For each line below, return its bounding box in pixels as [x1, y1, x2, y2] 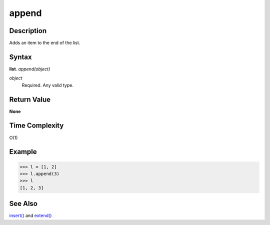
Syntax [9, 52, 32, 61]
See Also [9, 199, 37, 208]
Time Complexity [9, 121, 64, 130]
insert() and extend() [9, 212, 52, 218]
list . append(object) [9, 65, 50, 72]
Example [9, 147, 37, 156]
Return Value [9, 95, 51, 103]
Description [9, 26, 47, 35]
